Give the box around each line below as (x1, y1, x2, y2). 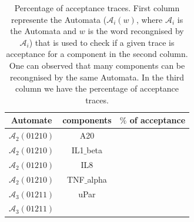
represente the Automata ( (11, 13, 107, 25)
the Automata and (10, 25, 77, 37)
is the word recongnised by (88, 25, 184, 37)
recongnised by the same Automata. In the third (9, 70, 185, 83)
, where (136, 13, 163, 25)
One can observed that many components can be (9, 59, 185, 71)
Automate (11, 114, 52, 126)
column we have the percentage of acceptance (15, 82, 179, 95)
